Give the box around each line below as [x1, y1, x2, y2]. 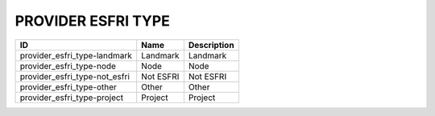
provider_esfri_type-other [19, 81, 117, 92]
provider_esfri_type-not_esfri [19, 70, 130, 82]
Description [188, 39, 234, 50]
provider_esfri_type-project [19, 92, 124, 103]
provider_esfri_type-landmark [19, 50, 133, 61]
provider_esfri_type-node [19, 60, 117, 71]
